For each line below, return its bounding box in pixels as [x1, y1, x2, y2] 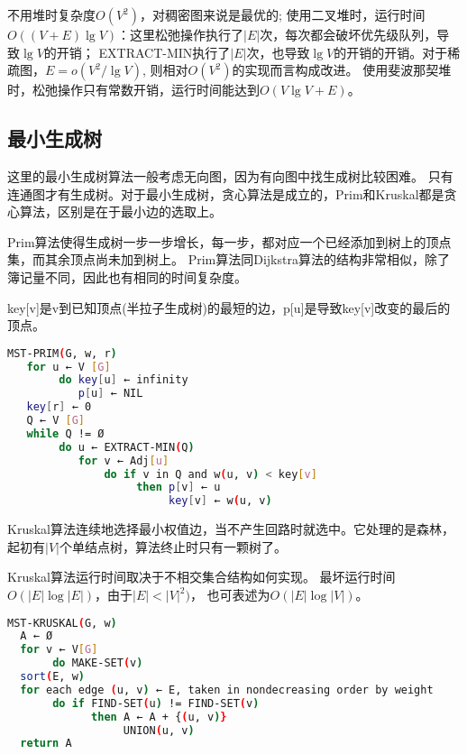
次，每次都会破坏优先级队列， [260, 25, 437, 43]
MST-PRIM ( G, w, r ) [7, 346, 117, 360]
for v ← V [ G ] [20, 643, 98, 657]
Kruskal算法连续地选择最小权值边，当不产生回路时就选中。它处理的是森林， [7, 520, 454, 538]
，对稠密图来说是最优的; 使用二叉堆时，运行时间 [140, 5, 426, 23]
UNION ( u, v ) [123, 723, 195, 737]
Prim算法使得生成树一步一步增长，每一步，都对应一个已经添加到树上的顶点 [7, 232, 452, 251]
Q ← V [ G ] [26, 414, 85, 428]
